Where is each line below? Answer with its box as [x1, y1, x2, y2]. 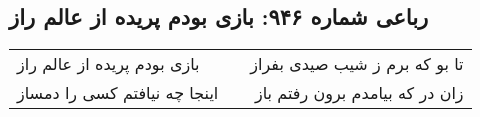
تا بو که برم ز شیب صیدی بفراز [250, 52, 464, 76]
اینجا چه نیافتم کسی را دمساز [17, 81, 219, 105]
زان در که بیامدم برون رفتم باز [254, 81, 464, 105]
